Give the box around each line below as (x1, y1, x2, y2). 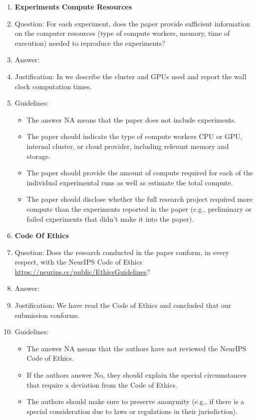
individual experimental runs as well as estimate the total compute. (26, 177, 233, 187)
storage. (26, 150, 51, 161)
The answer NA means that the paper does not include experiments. (26, 114, 237, 125)
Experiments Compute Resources (14, 1, 132, 11)
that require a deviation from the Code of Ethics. (26, 379, 178, 390)
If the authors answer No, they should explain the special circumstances (26, 370, 247, 380)
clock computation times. (14, 81, 92, 91)
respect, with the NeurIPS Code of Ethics (14, 257, 143, 267)
